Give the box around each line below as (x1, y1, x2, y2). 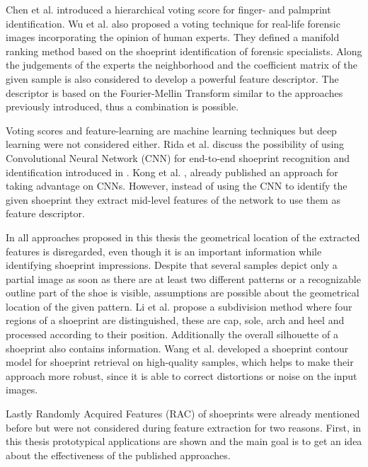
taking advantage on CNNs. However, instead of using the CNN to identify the (6, 178, 347, 193)
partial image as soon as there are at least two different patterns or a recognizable (6, 271, 361, 286)
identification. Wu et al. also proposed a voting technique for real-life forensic (6, 16, 340, 30)
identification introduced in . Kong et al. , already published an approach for (6, 164, 338, 179)
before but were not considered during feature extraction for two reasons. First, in (6, 420, 362, 434)
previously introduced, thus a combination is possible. (6, 99, 239, 114)
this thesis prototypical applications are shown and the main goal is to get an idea (6, 434, 362, 449)
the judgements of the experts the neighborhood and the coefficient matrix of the (6, 57, 357, 72)
